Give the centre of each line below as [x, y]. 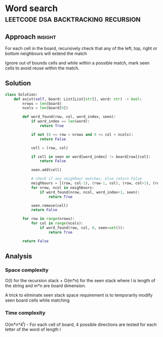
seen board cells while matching [37, 300]
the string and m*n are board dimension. [46, 286]
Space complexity [27, 270]
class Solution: [21, 94]
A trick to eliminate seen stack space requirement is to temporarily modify [79, 295]
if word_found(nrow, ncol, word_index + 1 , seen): [90, 192]
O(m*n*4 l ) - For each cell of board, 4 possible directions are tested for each [81, 324]
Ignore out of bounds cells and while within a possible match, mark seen [77, 63]
